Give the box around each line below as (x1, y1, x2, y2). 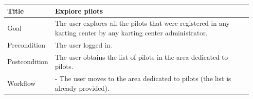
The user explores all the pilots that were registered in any (54, 18, 230, 28)
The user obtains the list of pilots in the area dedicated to (54, 51, 228, 62)
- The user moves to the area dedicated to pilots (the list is (54, 73, 231, 83)
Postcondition (7, 56, 48, 66)
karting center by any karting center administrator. (54, 27, 208, 37)
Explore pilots (54, 5, 103, 16)
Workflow (7, 78, 36, 88)
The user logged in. (54, 39, 112, 49)
